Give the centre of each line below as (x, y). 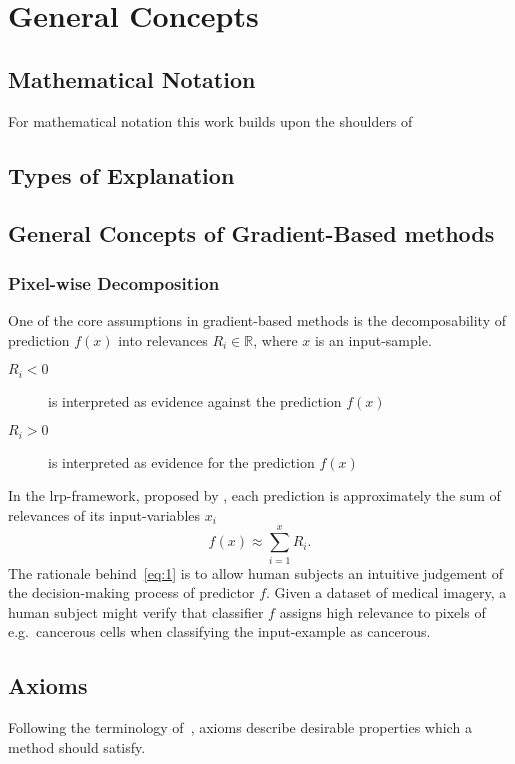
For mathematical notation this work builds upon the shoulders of (210, 120)
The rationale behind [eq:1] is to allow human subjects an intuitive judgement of (255, 572)
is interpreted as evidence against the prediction (195, 400)
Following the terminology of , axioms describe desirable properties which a (240, 727)
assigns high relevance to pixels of (382, 611)
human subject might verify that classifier (136, 611)
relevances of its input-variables (104, 514)
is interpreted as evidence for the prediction (181, 461)
